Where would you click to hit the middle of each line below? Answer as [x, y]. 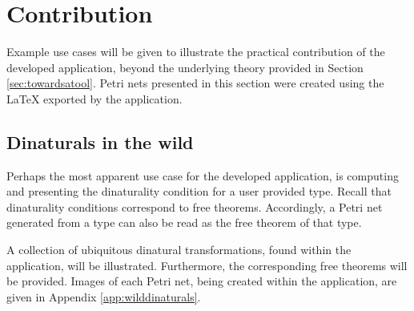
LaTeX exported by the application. [94, 98]
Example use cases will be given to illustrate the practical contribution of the [196, 52]
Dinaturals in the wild [100, 141]
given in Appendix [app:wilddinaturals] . [104, 296]
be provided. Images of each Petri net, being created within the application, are [202, 281]
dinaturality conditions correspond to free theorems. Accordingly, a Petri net [195, 206]
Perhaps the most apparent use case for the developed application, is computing [203, 175]
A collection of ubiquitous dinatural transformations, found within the [179, 250]
